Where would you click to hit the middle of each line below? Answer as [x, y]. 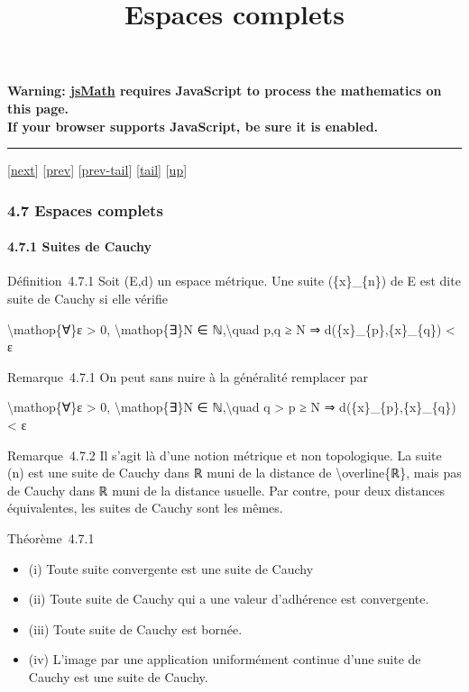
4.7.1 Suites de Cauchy [79, 246]
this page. [38, 108]
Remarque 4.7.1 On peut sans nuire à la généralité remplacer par [188, 376]
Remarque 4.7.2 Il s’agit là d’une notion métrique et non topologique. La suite [225, 455]
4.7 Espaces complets [85, 209]
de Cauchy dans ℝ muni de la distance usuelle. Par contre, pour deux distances [226, 490]
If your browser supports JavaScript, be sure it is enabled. [193, 126]
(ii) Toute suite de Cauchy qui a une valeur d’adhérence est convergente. [229, 599]
